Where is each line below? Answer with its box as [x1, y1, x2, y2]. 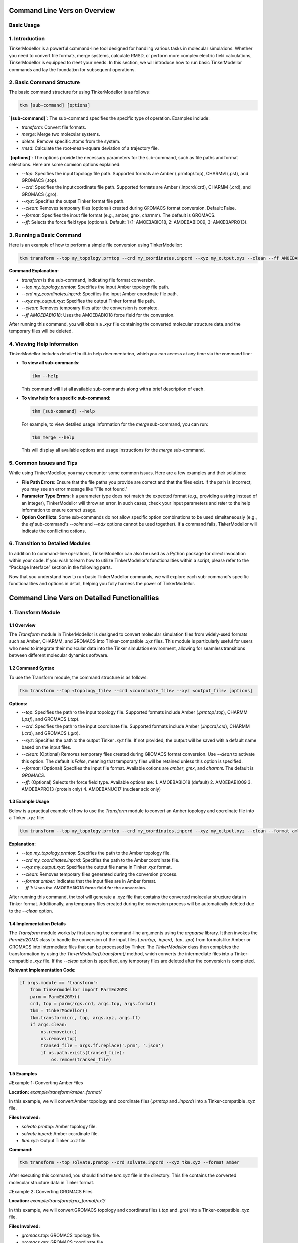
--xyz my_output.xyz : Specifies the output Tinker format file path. [21, 298, 155, 304]
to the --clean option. [9, 908, 53, 914]
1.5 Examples [9, 1070, 37, 1076]
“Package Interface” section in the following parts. [9, 564, 112, 570]
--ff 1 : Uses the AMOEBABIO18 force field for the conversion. [21, 885, 147, 891]
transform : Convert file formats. [21, 124, 87, 130]
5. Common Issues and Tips [9, 459, 78, 466]
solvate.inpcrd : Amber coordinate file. [21, 1130, 99, 1136]
